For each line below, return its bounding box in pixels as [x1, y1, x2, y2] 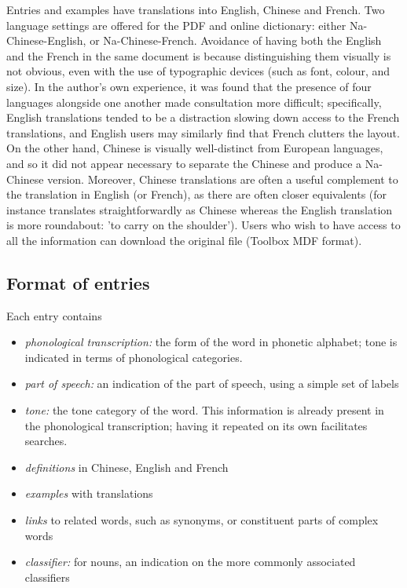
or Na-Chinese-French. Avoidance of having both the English [90, 32, 382, 49]
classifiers [24, 568, 70, 585]
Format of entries [6, 270, 150, 294]
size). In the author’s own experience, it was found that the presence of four [6, 78, 372, 94]
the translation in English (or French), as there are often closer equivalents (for [6, 186, 387, 203]
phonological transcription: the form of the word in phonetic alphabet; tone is [24, 334, 398, 350]
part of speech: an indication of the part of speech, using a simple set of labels [24, 375, 399, 392]
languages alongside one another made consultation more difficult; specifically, [6, 93, 382, 110]
